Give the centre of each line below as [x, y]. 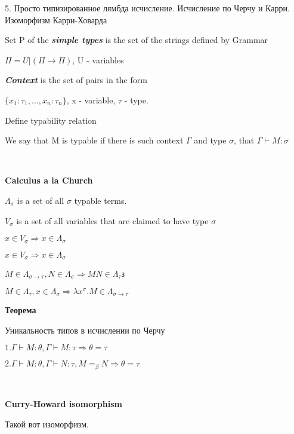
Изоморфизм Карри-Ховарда [56, 19]
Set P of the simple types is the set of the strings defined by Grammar [137, 40]
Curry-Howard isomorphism [64, 404]
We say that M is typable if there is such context [94, 140]
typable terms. [100, 200]
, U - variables [98, 59]
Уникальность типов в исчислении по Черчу [85, 330]
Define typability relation [51, 120]
